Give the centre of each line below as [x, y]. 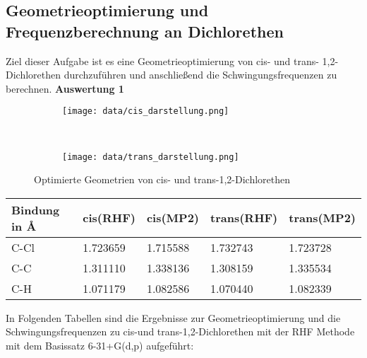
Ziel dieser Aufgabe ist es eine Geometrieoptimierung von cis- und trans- [162, 60]
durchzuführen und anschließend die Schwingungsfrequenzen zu [200, 75]
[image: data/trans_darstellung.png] [151, 157]
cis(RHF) [109, 218]
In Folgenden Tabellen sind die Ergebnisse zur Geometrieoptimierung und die [173, 317]
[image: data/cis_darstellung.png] [146, 111]
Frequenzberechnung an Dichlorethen [145, 31]
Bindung [36, 209]
